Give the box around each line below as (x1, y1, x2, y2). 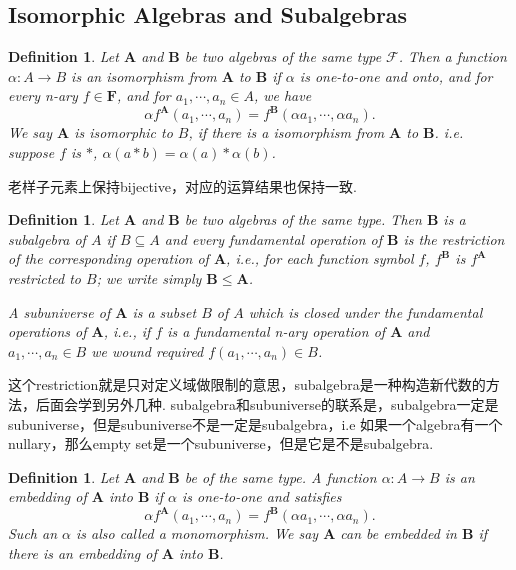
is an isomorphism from (71, 65, 217, 86)
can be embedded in (340, 523, 457, 544)
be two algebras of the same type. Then (184, 209, 422, 230)
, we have (253, 85, 312, 106)
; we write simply (96, 268, 202, 289)
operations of (8, 321, 87, 342)
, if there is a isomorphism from (188, 122, 385, 143)
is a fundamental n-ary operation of (167, 321, 386, 342)
